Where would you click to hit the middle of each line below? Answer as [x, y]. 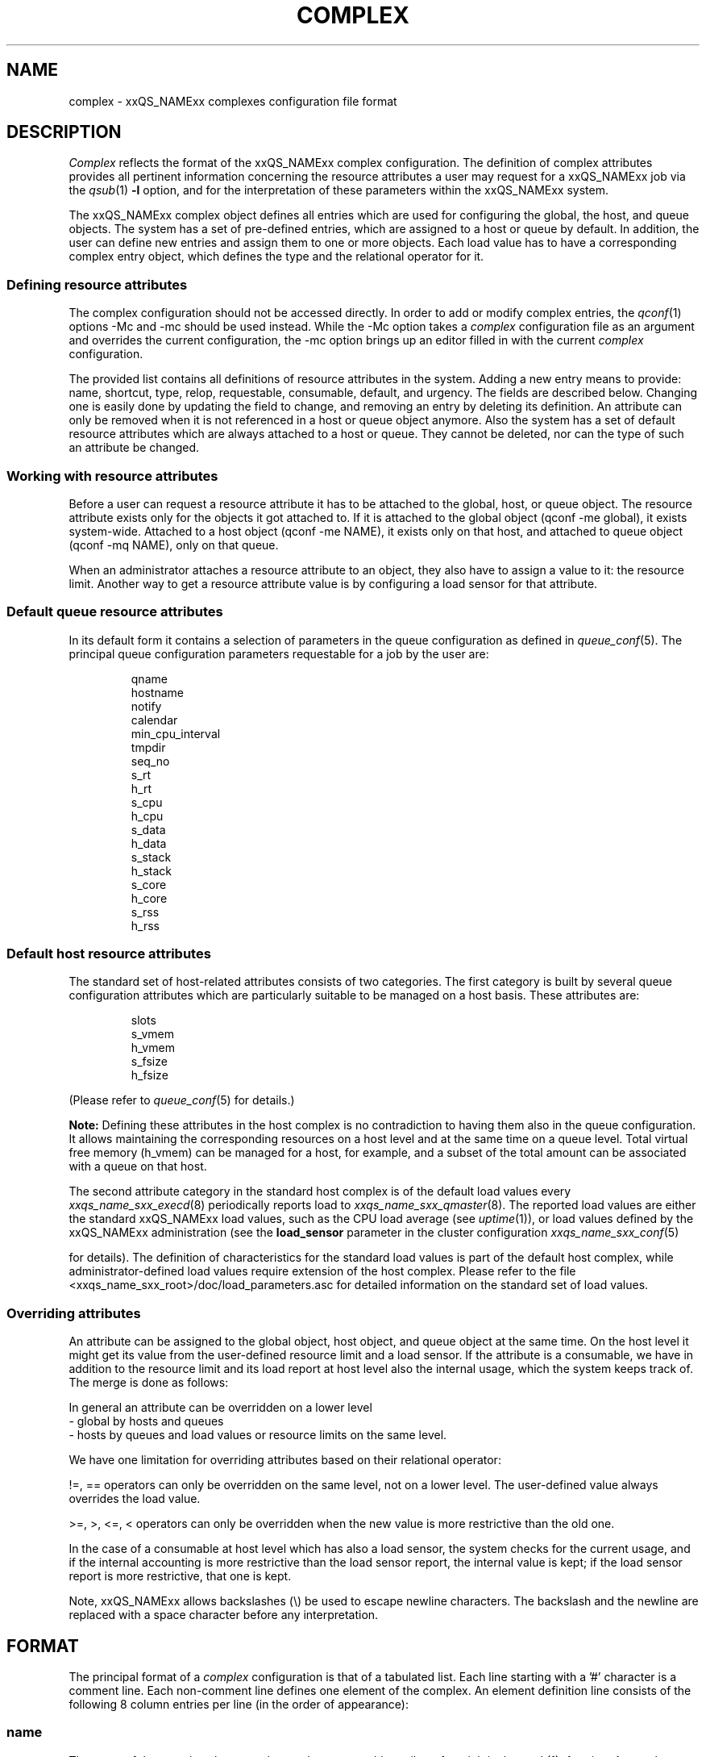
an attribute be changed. [134, 448]
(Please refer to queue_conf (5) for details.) [182, 1100]
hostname [157, 692]
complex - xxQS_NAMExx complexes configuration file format [233, 101]
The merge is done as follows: [149, 1383]
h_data [149, 843]
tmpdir [148, 747]
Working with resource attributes [112, 476]
